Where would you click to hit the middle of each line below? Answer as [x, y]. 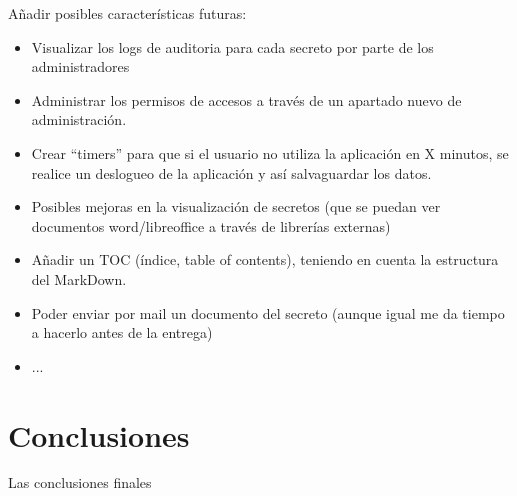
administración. [79, 119]
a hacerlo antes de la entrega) [122, 332]
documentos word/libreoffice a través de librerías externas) [211, 225]
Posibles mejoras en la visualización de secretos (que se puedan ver [236, 206]
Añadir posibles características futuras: [127, 13]
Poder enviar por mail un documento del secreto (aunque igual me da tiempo [268, 312]
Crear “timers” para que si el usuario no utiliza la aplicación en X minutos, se [270, 152]
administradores [80, 66]
